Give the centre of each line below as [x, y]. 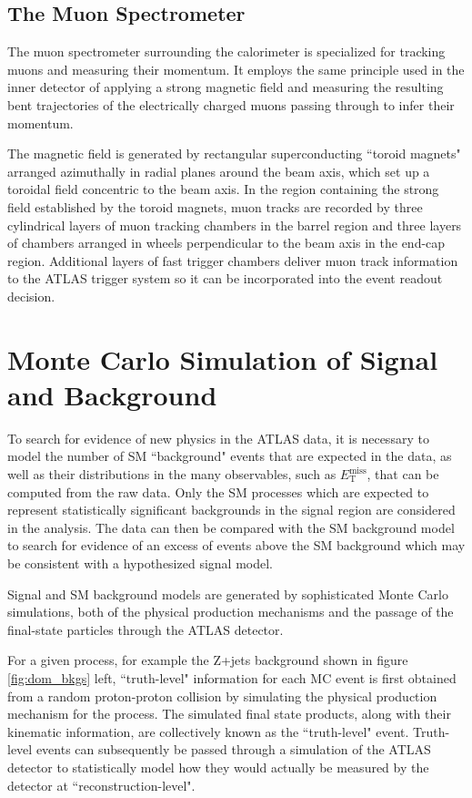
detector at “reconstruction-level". [101, 785]
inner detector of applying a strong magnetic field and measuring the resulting [226, 87]
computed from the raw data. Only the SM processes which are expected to [218, 491]
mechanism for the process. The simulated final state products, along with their [229, 714]
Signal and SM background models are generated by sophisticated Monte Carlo [228, 593]
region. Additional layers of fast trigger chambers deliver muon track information [233, 260]
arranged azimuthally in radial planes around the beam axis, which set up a [219, 171]
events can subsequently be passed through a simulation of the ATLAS [233, 749]
